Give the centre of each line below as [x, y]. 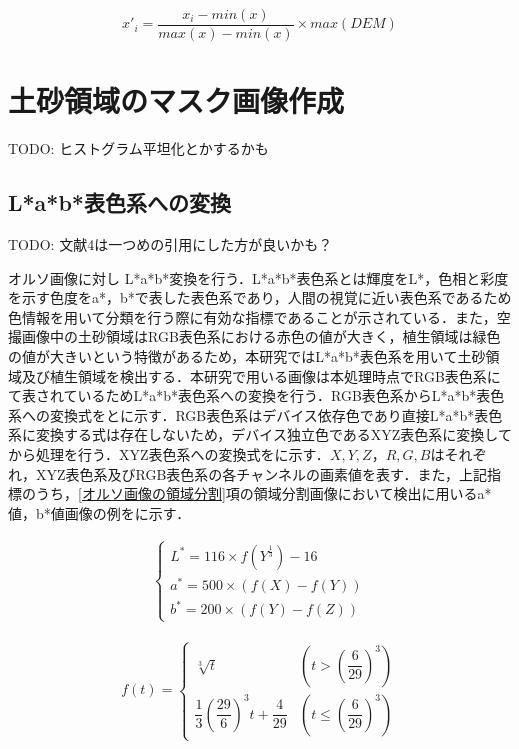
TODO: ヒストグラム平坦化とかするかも [138, 148]
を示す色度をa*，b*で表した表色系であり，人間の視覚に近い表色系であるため [260, 297]
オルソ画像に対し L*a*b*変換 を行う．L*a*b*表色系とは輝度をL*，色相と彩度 [258, 277]
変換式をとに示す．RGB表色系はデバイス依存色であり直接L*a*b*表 [269, 414]
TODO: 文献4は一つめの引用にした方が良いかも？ [170, 243]
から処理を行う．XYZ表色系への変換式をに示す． [169, 453]
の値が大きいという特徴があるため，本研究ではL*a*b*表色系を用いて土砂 [247, 355]
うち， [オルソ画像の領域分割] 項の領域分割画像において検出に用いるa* [263, 493]
